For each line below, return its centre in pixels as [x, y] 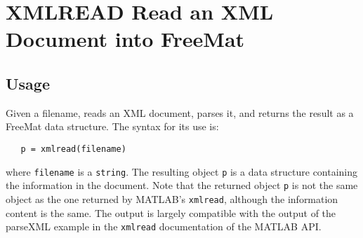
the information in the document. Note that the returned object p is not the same [182, 185]
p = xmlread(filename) [73, 149]
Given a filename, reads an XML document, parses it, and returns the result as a [180, 112]
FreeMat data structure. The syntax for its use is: [112, 126]
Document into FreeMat [125, 39]
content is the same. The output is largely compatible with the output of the [171, 212]
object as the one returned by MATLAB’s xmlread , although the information [172, 198]
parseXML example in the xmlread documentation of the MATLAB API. [164, 226]
